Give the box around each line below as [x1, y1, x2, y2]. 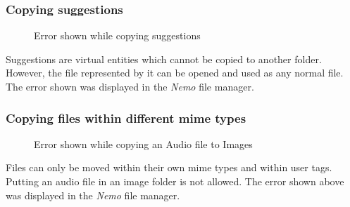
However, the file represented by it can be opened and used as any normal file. [6, 65, 344, 80]
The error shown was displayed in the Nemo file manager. [6, 79, 254, 93]
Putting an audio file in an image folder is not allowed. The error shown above [6, 174, 344, 188]
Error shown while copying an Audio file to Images [34, 136, 253, 151]
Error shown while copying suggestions [34, 28, 201, 43]
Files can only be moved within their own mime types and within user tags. [6, 160, 332, 175]
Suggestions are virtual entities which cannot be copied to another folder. [6, 51, 322, 66]
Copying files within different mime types [6, 109, 246, 126]
